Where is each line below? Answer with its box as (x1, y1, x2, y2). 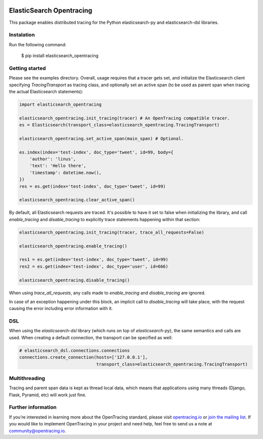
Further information (9, 404, 57, 411)
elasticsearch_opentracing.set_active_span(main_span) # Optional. (19, 135, 184, 141)
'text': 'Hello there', (29, 163, 86, 169)
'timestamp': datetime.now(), (29, 170, 102, 175)
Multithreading (9, 375, 45, 382)
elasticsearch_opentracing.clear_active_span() (19, 197, 135, 203)
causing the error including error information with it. (9, 305, 113, 311)
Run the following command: (9, 41, 67, 47)
